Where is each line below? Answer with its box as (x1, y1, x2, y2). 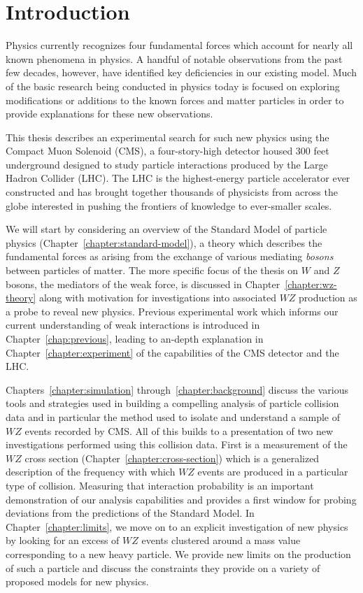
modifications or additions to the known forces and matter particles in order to (6, 92, 344, 107)
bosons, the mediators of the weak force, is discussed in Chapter (6, 276, 280, 291)
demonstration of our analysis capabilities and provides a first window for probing (6, 492, 357, 506)
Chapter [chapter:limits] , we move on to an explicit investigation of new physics (6, 519, 348, 534)
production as (299, 290, 357, 305)
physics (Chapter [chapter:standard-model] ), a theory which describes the (6, 235, 322, 250)
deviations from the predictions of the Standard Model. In (6, 506, 255, 520)
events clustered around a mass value (141, 533, 301, 548)
